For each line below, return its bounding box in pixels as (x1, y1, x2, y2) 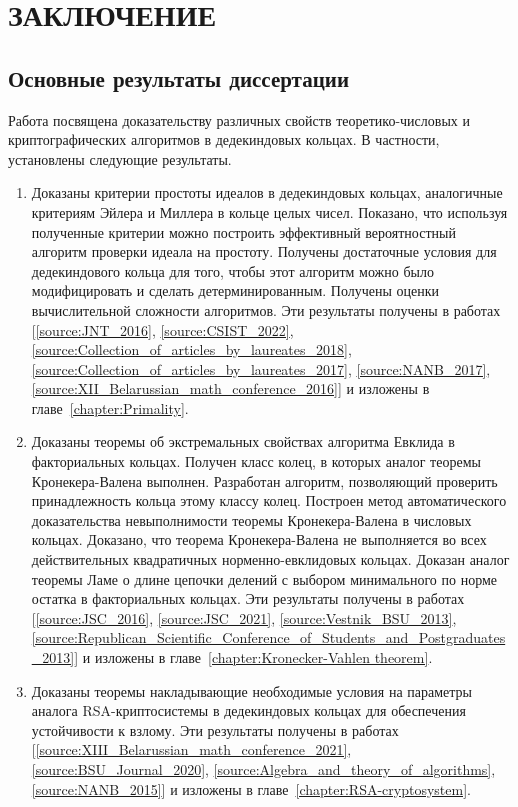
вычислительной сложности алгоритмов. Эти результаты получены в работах (31, 299, 501, 320)
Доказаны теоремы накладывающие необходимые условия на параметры (31, 680, 472, 701)
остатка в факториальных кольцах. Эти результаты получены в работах (31, 588, 465, 609)
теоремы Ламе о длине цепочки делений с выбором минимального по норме (31, 568, 497, 589)
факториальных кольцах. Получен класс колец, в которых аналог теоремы (31, 451, 481, 472)
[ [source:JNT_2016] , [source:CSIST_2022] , (31, 319, 294, 340)
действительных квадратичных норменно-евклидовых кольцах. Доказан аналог (31, 549, 510, 570)
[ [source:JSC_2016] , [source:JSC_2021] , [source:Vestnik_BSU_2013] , (31, 607, 457, 628)
